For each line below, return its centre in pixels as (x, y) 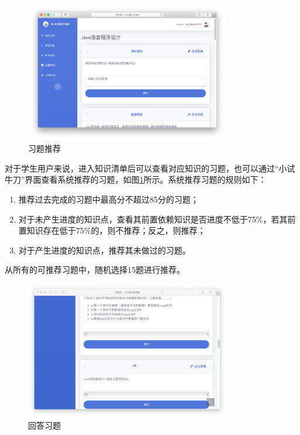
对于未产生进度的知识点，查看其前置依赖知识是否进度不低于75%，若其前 (157, 219)
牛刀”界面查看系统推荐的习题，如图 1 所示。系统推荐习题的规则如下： (136, 179)
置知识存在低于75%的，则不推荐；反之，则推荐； (112, 230)
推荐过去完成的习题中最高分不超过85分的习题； (108, 199)
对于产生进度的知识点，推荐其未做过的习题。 (104, 250)
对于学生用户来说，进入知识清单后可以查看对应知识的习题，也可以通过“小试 (150, 168)
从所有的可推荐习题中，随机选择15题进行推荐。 (95, 270)
